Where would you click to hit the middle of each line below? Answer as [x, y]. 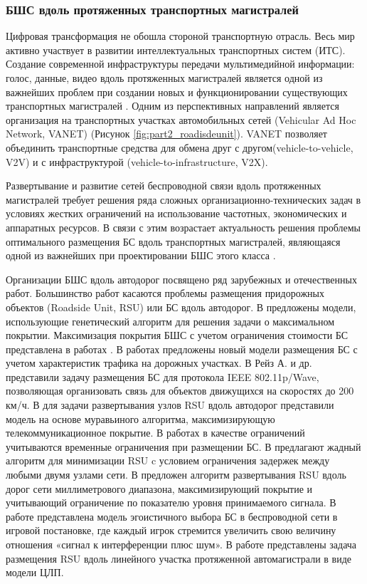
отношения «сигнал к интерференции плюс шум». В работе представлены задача [181, 544]
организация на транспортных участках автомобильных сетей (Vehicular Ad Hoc [181, 119]
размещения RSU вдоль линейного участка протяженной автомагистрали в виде [179, 558]
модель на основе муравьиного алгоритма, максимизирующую [140, 418]
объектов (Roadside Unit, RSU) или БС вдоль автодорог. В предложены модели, [181, 307]
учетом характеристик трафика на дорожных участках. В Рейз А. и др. [159, 363]
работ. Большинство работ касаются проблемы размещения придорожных [165, 293]
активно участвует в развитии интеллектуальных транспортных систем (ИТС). [176, 49]
